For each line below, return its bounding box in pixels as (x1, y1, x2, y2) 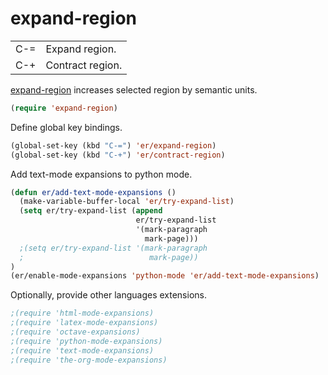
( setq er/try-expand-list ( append (19, 206, 163, 216)
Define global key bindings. (10, 121, 123, 133)
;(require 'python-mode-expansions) (10, 336, 163, 346)
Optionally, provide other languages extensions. (10, 289, 207, 301)
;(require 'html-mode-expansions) (10, 308, 155, 319)
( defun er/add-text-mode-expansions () (10, 187, 177, 197)
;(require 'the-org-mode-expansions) (10, 355, 168, 365)
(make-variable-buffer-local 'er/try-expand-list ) (19, 197, 235, 207)
